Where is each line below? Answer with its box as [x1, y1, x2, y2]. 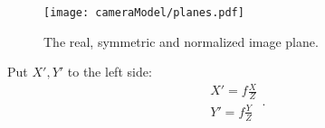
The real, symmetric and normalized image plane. [43, 32, 319, 50]
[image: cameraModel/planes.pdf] [43, 6, 244, 19]
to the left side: [67, 62, 152, 81]
